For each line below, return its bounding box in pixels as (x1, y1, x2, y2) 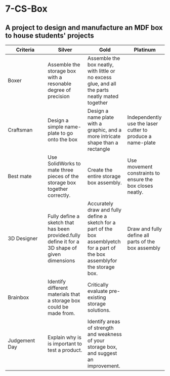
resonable (48, 80, 72, 87)
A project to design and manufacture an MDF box (5, 23, 163, 32)
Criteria (16, 46, 35, 53)
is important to (48, 340, 82, 347)
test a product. (48, 347, 82, 353)
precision (48, 93, 70, 99)
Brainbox (8, 294, 29, 301)
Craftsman (8, 126, 33, 133)
